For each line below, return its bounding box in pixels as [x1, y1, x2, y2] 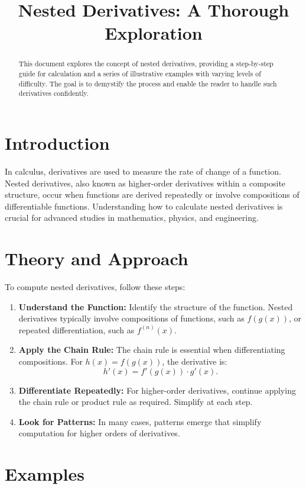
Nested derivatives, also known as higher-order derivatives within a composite [5, 176, 286, 189]
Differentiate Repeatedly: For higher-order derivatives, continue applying [18, 384, 296, 396]
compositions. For [18, 355, 83, 367]
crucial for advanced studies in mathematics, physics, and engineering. [5, 211, 259, 224]
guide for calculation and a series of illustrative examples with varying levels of [18, 69, 261, 79]
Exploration [105, 21, 203, 45]
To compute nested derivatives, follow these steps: [5, 281, 185, 293]
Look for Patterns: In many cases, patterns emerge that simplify [18, 415, 262, 427]
